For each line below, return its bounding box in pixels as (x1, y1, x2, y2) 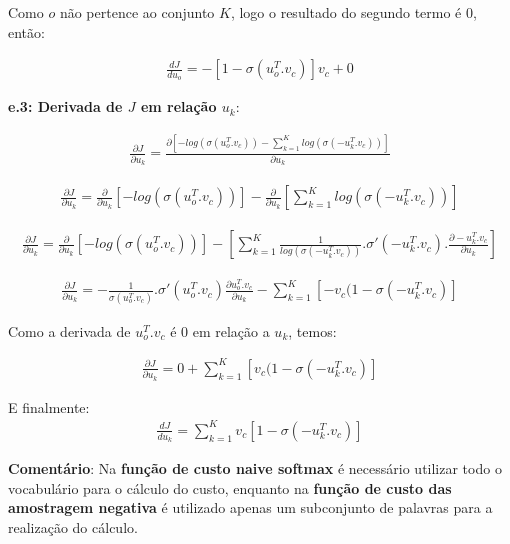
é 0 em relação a (170, 320, 270, 341)
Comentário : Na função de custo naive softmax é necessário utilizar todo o (8, 457, 502, 478)
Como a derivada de (8, 320, 131, 341)
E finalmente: (8, 396, 90, 417)
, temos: (288, 320, 337, 341)
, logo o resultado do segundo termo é (230, 2, 462, 22)
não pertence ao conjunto (59, 2, 215, 22)
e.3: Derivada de (8, 96, 123, 117)
